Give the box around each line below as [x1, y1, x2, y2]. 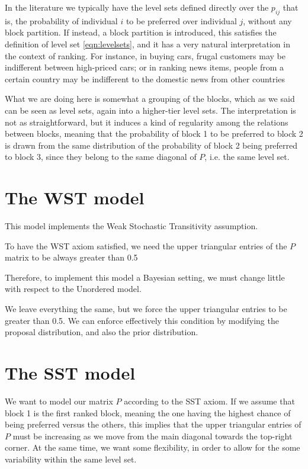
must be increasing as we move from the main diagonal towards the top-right [12, 429, 293, 442]
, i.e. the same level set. [204, 150, 290, 163]
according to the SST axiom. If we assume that [124, 394, 295, 407]
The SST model [5, 360, 136, 384]
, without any [243, 14, 292, 27]
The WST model [5, 185, 145, 210]
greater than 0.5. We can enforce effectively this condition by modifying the [5, 314, 279, 326]
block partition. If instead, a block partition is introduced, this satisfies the [5, 26, 277, 38]
